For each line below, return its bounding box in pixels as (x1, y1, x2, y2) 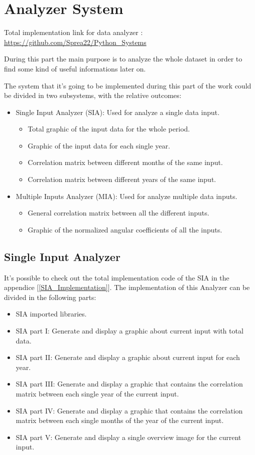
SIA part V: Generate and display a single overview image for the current (15, 431, 241, 442)
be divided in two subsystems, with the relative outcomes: (4, 90, 181, 100)
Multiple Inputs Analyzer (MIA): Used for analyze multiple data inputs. (15, 190, 237, 201)
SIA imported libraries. (15, 308, 87, 319)
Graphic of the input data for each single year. (27, 140, 170, 150)
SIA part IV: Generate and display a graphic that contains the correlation (15, 405, 243, 415)
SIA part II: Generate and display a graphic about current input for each (15, 352, 240, 362)
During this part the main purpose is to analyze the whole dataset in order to (4, 53, 242, 64)
